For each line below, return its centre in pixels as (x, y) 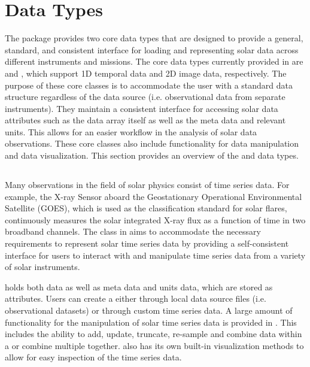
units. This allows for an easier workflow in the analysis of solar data (131, 131)
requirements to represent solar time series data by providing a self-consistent (147, 243)
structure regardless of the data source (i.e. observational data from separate (145, 97)
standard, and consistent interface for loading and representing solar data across (152, 49)
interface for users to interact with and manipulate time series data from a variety (155, 255)
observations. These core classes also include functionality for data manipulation (152, 143)
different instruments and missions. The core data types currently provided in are (154, 61)
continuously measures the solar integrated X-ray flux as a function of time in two (155, 219)
